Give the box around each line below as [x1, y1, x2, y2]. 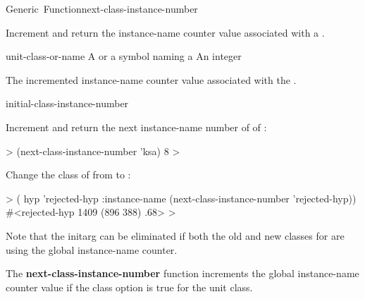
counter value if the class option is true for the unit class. [6, 279, 253, 294]
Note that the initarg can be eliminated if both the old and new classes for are [6, 228, 345, 243]
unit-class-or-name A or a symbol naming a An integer [6, 49, 242, 63]
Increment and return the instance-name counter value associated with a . [6, 25, 325, 39]
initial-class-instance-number [6, 96, 129, 111]
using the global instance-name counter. [6, 242, 178, 257]
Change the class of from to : [6, 167, 131, 182]
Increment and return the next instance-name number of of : [6, 119, 267, 134]
